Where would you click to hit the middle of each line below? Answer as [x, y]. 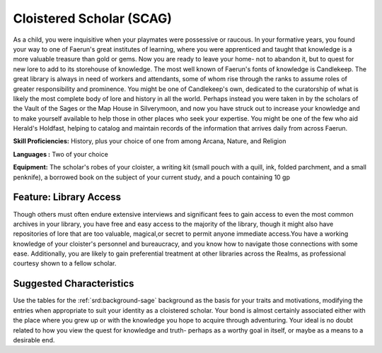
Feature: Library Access [67, 197]
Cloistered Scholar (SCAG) [93, 18]
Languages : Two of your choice [61, 154]
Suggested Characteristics [74, 283]
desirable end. [34, 340]
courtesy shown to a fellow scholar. [65, 263]
